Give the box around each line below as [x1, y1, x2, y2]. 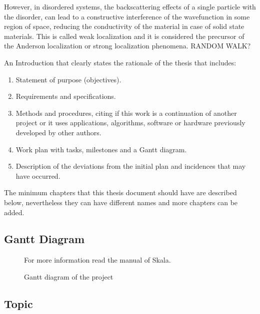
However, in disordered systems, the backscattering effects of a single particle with [4, 1, 256, 11]
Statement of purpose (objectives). [15, 74, 121, 84]
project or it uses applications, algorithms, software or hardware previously [15, 117, 245, 128]
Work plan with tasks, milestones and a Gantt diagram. [15, 144, 187, 154]
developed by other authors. [15, 127, 101, 137]
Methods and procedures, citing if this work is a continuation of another [15, 107, 237, 118]
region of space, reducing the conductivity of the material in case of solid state [4, 21, 244, 31]
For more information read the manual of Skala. [24, 255, 171, 265]
